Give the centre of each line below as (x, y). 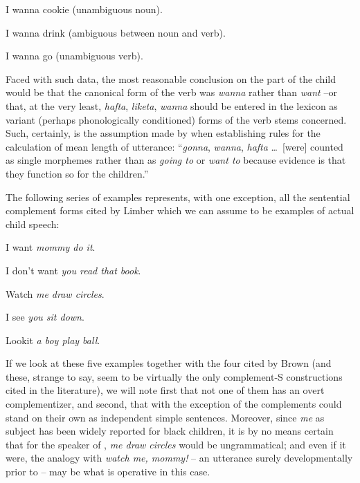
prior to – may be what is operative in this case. (108, 472)
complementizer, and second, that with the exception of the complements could (174, 404)
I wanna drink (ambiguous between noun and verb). (116, 32)
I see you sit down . (45, 317)
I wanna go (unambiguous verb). (74, 56)
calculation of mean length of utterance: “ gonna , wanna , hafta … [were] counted (174, 146)
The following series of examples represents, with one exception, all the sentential (178, 197)
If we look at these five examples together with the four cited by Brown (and (169, 363)
